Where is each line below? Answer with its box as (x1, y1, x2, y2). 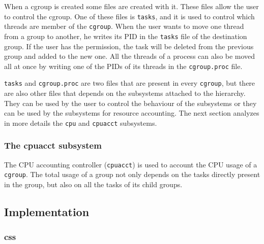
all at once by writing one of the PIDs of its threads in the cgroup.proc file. (4, 60, 243, 71)
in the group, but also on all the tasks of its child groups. (4, 179, 183, 190)
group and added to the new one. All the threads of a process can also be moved (4, 51, 255, 61)
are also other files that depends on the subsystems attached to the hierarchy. (4, 88, 246, 98)
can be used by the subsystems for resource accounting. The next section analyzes (4, 108, 259, 118)
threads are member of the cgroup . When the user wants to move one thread (4, 21, 244, 31)
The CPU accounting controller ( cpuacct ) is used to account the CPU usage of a (4, 159, 257, 169)
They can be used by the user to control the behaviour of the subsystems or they (4, 97, 257, 108)
